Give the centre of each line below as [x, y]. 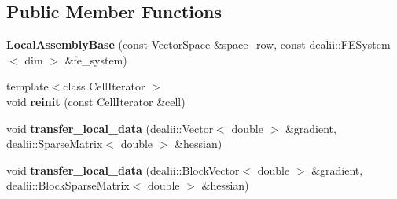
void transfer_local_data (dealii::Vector [110, 128]
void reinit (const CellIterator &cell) [96, 101]
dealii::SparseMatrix [55, 144]
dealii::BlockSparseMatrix [68, 185]
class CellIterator [104, 86]
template [28, 86]
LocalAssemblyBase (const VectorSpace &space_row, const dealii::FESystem [198, 44]
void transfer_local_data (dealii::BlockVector [123, 170]
